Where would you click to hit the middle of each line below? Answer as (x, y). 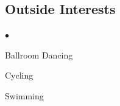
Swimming (24, 95)
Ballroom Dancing (39, 55)
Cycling (19, 75)
